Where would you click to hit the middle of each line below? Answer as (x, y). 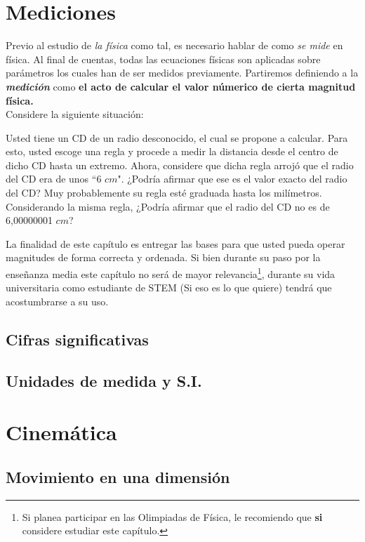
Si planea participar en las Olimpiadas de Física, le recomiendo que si (172, 516)
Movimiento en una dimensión (118, 476)
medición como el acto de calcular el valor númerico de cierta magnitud (181, 86)
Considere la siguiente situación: (75, 114)
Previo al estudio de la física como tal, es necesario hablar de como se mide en (174, 45)
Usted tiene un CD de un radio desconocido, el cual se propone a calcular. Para (177, 137)
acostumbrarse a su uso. (57, 301)
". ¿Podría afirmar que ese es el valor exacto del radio (232, 179)
